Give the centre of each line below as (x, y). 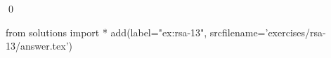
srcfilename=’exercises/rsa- (268, 32)
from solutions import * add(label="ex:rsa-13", (106, 32)
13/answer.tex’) (39, 46)
